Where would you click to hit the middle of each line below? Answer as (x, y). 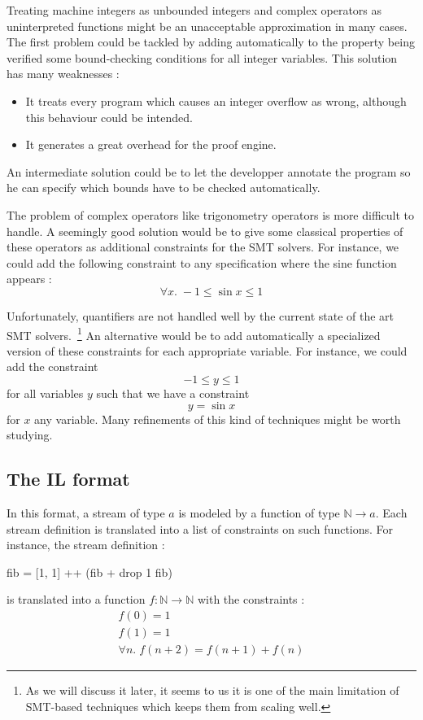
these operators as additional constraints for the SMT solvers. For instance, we (203, 247)
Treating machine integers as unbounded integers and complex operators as (194, 10)
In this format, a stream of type (86, 512)
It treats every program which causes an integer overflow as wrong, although (216, 100)
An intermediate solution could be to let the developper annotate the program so (209, 171)
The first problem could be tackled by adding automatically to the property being (211, 42)
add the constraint (52, 367)
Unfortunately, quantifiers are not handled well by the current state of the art (201, 315)
